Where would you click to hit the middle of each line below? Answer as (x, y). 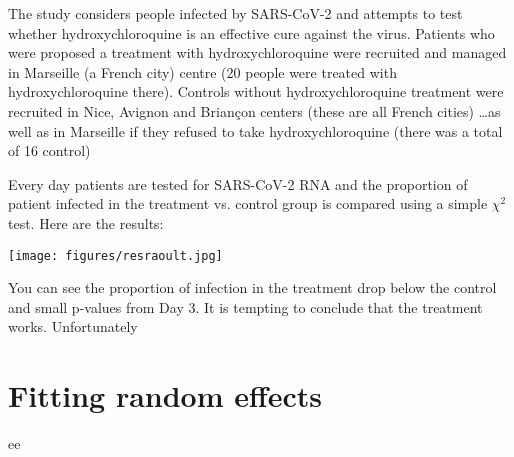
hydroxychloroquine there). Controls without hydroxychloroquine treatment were (256, 91)
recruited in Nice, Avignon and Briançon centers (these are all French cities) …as (254, 110)
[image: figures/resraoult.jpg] (115, 255)
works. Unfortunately (73, 326)
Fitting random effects (165, 395)
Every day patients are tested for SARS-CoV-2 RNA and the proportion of (238, 183)
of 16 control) (49, 150)
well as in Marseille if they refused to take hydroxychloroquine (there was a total (255, 130)
